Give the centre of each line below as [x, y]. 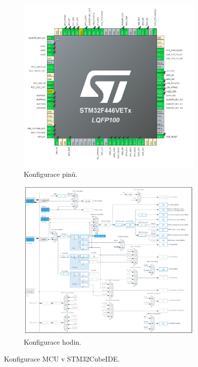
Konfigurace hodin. [52, 341]
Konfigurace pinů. [51, 174]
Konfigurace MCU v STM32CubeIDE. [62, 358]
